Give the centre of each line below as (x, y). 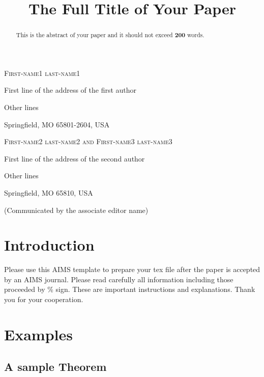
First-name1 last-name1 (42, 73)
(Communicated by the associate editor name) (76, 210)
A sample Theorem (55, 367)
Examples (38, 334)
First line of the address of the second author (75, 158)
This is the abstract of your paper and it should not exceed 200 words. (110, 35)
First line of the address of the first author (70, 90)
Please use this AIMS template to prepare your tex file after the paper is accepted (132, 269)
